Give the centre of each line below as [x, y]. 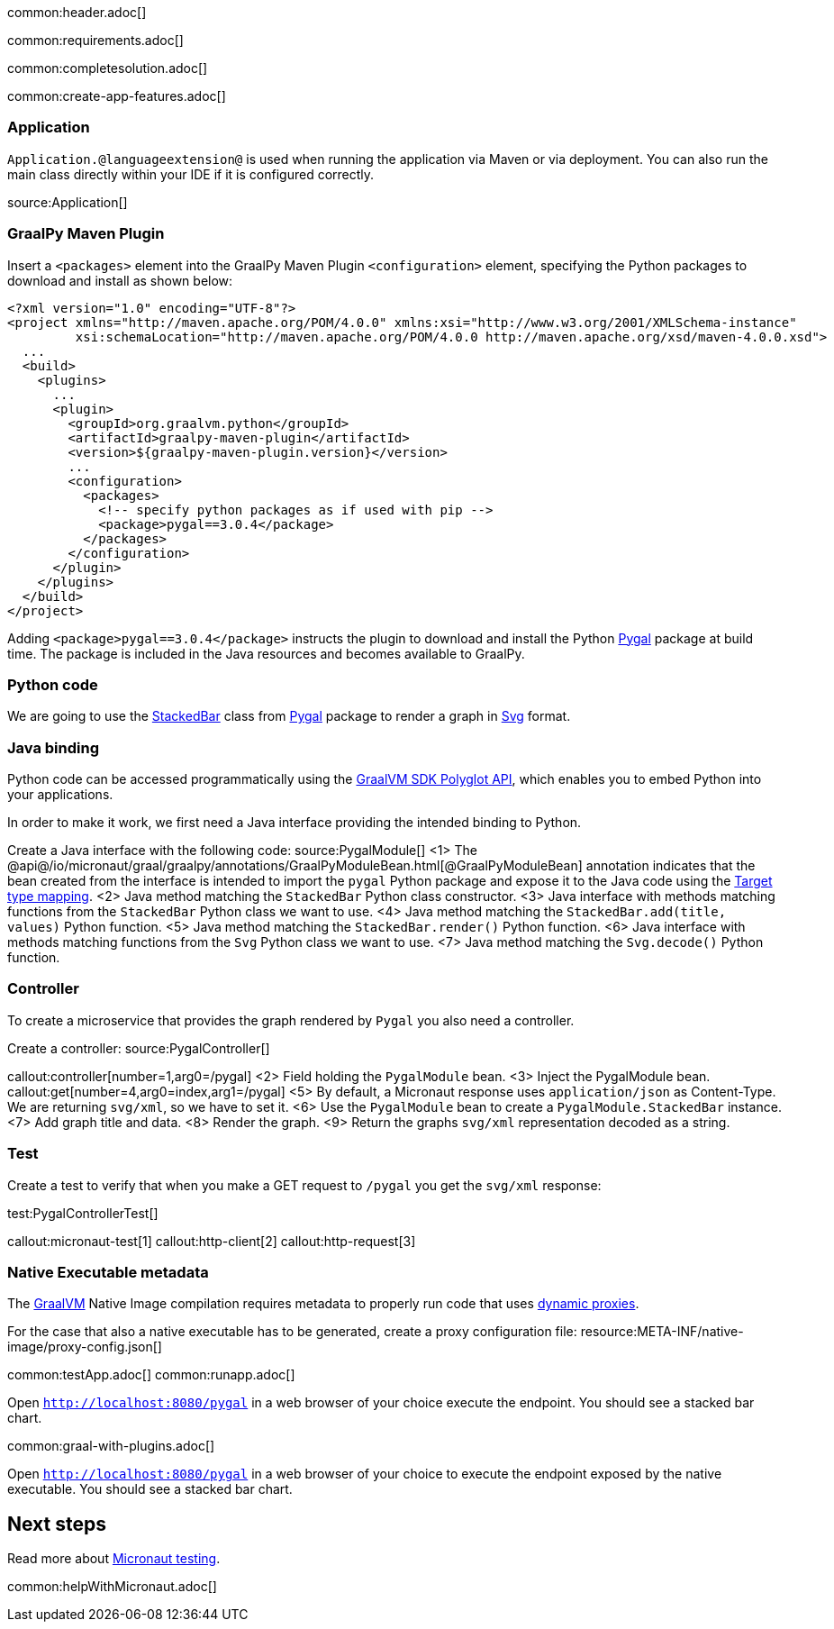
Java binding [53, 747]
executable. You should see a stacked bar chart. [150, 1489]
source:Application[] [68, 202]
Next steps [57, 1524]
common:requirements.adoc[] [95, 40]
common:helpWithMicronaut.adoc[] [112, 1587]
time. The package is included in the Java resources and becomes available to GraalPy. [266, 653]
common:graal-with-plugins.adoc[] [111, 1446]
